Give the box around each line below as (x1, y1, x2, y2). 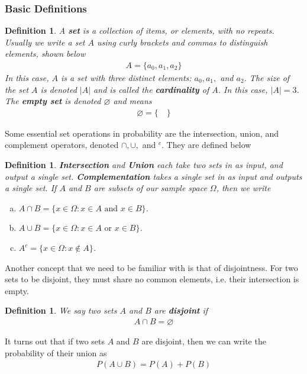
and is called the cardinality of (93, 83, 209, 95)
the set (5, 83, 29, 95)
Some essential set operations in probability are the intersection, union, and (5, 127, 279, 139)
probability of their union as (5, 346, 107, 359)
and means (113, 95, 152, 107)
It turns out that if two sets (5, 335, 105, 347)
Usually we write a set (5, 36, 85, 48)
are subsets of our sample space (93, 182, 207, 194)
